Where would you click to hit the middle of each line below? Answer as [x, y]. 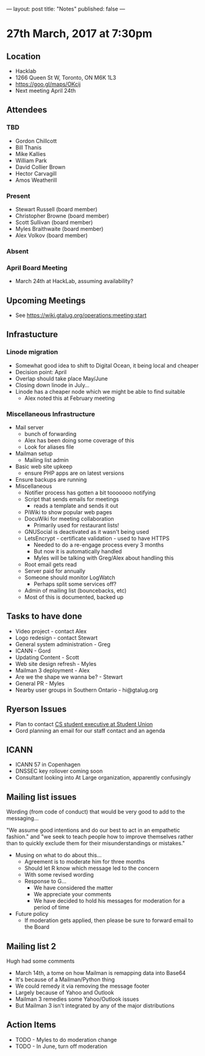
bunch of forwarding [50, 434]
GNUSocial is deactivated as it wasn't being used [87, 532]
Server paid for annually [55, 571]
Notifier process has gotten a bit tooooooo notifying [90, 493]
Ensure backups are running [51, 479]
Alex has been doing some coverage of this [79, 440]
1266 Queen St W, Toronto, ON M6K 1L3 [66, 77]
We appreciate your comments [72, 894]
